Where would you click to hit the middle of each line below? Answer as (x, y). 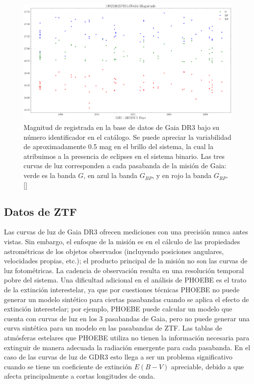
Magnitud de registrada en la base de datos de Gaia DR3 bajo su (122, 127)
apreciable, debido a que (208, 366)
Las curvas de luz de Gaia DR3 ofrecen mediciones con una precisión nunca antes (126, 232)
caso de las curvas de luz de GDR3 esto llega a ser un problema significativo (118, 357)
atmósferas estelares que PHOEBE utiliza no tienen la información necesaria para (127, 337)
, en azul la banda (111, 175)
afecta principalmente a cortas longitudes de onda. (80, 376)
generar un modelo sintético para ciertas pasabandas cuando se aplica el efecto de (127, 299)
